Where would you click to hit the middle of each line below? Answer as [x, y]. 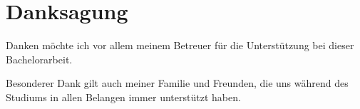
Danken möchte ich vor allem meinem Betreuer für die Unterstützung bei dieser [180, 45]
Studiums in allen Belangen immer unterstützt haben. [123, 97]
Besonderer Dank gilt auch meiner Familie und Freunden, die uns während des [177, 83]
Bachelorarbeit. [39, 59]
